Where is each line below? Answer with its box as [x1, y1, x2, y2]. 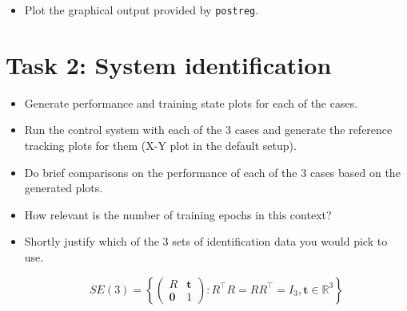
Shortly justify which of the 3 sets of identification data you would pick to [24, 233, 388, 250]
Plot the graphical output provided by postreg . [24, 2, 259, 18]
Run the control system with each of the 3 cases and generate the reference [24, 121, 393, 138]
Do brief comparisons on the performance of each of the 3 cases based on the [24, 163, 401, 180]
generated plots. [24, 179, 103, 196]
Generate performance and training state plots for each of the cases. [24, 94, 358, 111]
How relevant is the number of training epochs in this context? [24, 206, 332, 222]
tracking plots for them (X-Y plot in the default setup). [24, 136, 297, 153]
